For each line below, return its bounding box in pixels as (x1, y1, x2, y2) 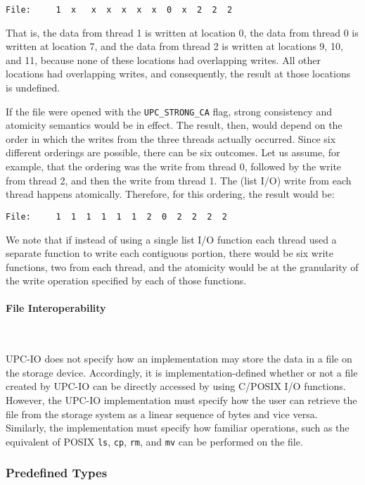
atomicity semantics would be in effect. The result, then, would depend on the (6, 118, 342, 132)
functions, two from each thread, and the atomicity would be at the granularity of (6, 259, 359, 274)
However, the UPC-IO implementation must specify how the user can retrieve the (6, 393, 357, 408)
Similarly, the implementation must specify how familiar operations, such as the (6, 420, 350, 435)
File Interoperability (6, 301, 106, 315)
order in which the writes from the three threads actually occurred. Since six (6, 131, 336, 146)
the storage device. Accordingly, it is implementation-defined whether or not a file (6, 365, 358, 379)
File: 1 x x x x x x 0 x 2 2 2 (6, 5, 233, 15)
